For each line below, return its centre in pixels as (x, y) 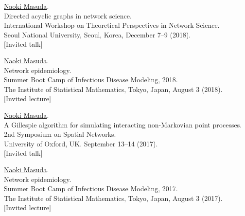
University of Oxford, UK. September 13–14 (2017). (81, 143)
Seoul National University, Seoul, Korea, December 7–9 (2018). (97, 34)
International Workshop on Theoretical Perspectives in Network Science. (112, 25)
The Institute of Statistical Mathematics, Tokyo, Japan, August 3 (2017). (113, 198)
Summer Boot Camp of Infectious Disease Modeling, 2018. (91, 80)
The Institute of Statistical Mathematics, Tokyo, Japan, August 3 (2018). (113, 89)
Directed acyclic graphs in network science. (68, 15)
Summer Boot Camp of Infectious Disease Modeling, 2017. (91, 189)
